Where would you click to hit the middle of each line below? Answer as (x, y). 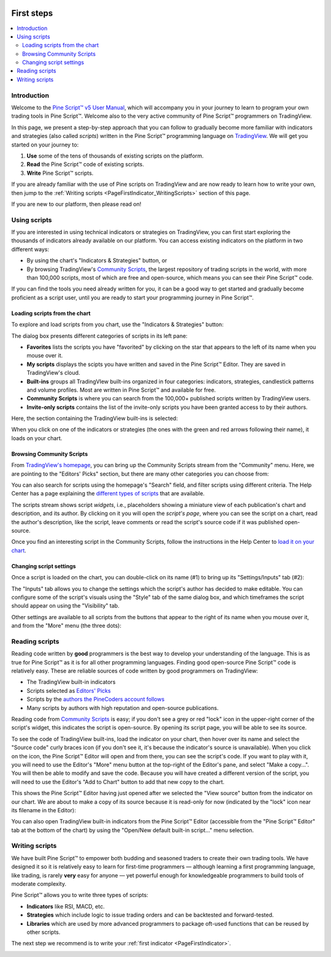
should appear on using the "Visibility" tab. (65, 606)
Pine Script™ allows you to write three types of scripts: (80, 895)
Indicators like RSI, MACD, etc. (66, 906)
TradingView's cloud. (53, 373)
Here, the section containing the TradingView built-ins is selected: (94, 418)
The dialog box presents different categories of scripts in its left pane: (100, 336)
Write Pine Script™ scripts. (60, 173)
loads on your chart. (37, 438)
